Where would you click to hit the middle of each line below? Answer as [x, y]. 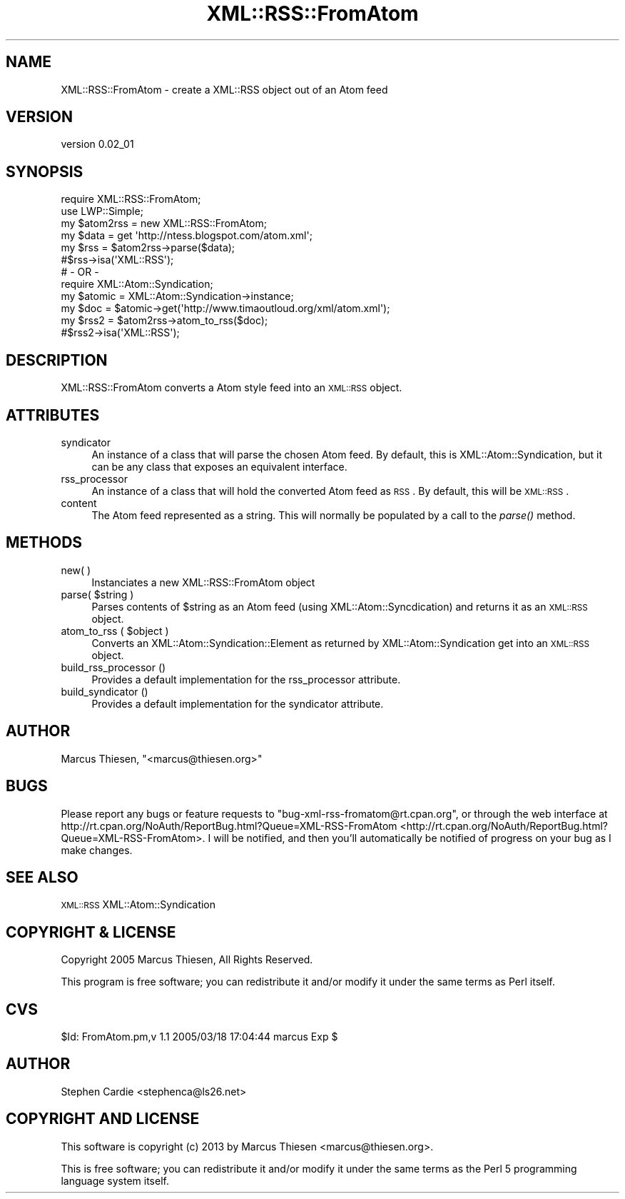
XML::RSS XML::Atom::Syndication [138, 905]
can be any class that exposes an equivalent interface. [219, 466]
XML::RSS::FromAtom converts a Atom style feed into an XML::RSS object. [232, 388]
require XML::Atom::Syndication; [137, 284]
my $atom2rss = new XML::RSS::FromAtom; [164, 224]
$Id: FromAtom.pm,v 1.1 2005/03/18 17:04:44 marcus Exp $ [199, 1037]
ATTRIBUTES [53, 415]
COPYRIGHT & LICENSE [91, 932]
